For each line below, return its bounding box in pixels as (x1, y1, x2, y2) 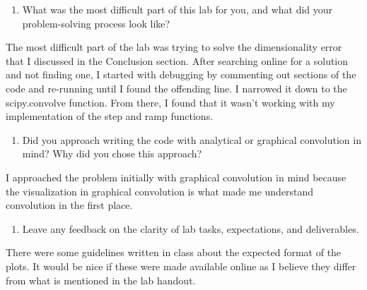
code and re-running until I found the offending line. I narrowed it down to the (6, 80, 347, 95)
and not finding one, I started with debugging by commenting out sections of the (6, 67, 356, 82)
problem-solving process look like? (22, 16, 170, 30)
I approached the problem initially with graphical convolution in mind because (6, 169, 346, 184)
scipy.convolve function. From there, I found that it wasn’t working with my (6, 95, 335, 109)
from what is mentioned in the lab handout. (6, 272, 196, 287)
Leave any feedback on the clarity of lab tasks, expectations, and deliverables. (22, 221, 359, 236)
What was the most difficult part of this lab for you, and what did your (22, 2, 333, 16)
